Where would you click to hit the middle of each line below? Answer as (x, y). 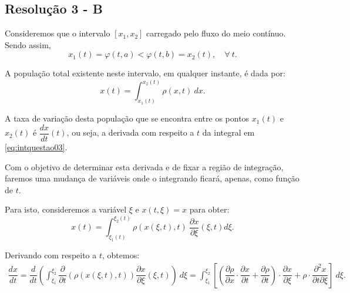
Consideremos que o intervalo (58, 33)
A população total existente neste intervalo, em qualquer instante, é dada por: (145, 73)
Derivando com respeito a (51, 255)
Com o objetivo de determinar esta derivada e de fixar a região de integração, (144, 166)
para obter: (209, 209)
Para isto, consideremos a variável (66, 209)
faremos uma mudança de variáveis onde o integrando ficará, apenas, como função (152, 178)
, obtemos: (121, 255)
